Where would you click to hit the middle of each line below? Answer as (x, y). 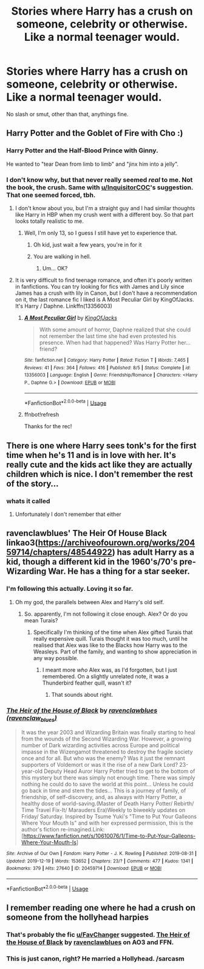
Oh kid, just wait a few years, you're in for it (87, 244)
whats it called (28, 501)
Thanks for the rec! (48, 426)
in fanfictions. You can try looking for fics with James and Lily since (100, 286)
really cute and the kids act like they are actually (99, 464)
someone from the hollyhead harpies (78, 918)
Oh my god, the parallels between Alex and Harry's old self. (90, 602)
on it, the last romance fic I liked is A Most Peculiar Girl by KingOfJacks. (104, 299)
